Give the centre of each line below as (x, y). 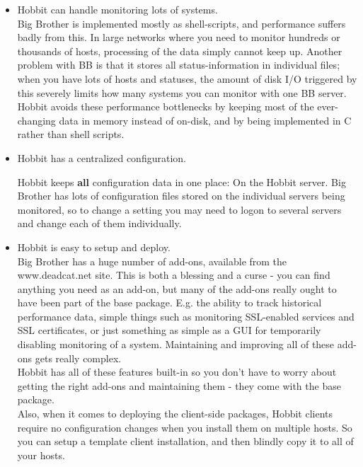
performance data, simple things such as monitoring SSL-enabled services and (186, 316)
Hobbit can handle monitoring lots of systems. (117, 9)
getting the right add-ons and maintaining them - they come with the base (179, 385)
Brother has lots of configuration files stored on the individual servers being (181, 196)
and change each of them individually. (99, 223)
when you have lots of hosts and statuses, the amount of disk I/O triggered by (187, 78)
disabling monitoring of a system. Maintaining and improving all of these (176, 344)
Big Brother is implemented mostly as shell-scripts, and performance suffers (181, 23)
